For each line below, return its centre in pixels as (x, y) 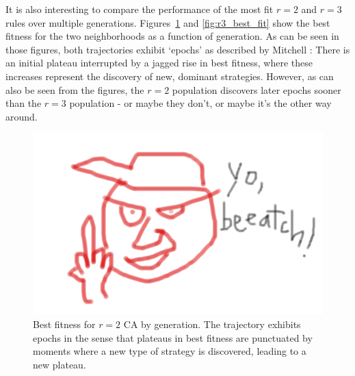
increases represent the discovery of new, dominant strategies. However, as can (170, 76)
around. (22, 116)
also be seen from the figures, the (75, 89)
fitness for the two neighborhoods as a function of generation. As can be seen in (172, 36)
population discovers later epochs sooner (257, 89)
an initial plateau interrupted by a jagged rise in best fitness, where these (159, 63)
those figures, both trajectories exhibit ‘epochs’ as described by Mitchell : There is (178, 49)
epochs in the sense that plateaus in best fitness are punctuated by (173, 337)
